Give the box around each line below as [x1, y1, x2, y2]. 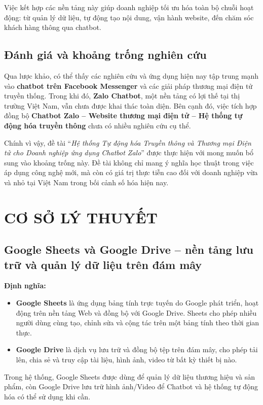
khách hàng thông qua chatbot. [4, 22, 101, 32]
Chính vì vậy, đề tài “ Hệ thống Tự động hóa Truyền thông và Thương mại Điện [4, 137, 251, 148]
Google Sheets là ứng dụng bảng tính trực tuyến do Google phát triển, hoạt [16, 297, 259, 308]
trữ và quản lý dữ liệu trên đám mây [4, 256, 202, 272]
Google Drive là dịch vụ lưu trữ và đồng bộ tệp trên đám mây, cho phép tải [16, 344, 258, 355]
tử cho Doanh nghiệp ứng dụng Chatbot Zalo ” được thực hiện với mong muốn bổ [4, 147, 254, 158]
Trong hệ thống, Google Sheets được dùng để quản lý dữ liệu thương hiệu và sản [4, 371, 255, 382]
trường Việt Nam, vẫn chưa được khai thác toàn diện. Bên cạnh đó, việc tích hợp [4, 100, 257, 111]
